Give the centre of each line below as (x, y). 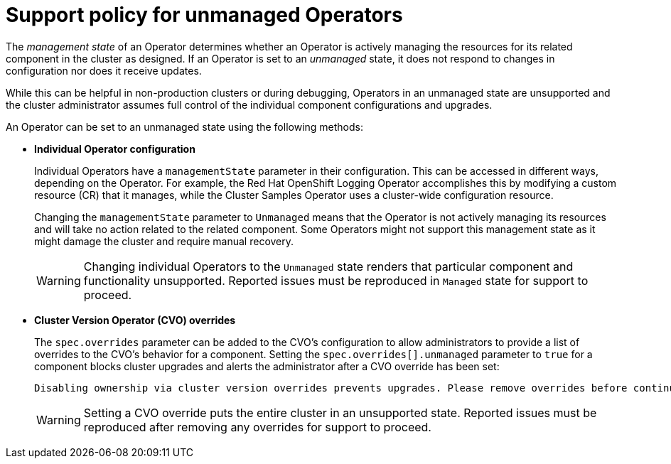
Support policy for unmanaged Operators (204, 15)
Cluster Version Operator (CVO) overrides (135, 320)
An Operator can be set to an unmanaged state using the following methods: (185, 126)
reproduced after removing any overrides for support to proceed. (257, 427)
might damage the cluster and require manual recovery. (164, 241)
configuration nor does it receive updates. (104, 70)
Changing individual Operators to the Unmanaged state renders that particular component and (328, 266)
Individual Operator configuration (115, 149)
